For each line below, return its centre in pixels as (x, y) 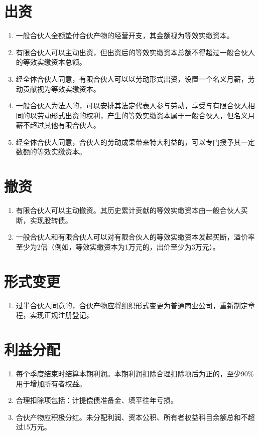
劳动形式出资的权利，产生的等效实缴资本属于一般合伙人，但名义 (142, 115)
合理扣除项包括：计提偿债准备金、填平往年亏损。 (97, 400)
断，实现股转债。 (44, 220)
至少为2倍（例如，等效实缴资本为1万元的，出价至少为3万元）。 (118, 246)
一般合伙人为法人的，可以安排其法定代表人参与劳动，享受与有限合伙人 (132, 105)
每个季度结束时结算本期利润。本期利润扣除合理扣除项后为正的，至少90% (135, 373)
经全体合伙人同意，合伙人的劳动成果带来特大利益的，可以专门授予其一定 (135, 142)
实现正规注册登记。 (61, 315)
